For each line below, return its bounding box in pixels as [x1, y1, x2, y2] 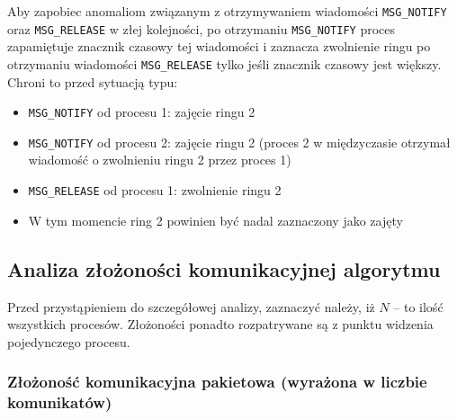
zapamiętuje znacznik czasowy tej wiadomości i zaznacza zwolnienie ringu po [7, 37, 431, 56]
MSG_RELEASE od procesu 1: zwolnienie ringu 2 [28, 181, 282, 200]
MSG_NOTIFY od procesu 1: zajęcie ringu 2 [28, 103, 255, 121]
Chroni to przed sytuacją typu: [7, 72, 178, 91]
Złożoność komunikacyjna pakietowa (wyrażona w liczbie [7, 370, 427, 393]
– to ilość [393, 297, 444, 316]
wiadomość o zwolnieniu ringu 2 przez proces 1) [28, 150, 291, 169]
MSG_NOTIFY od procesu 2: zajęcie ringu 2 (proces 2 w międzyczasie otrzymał [28, 132, 451, 151]
